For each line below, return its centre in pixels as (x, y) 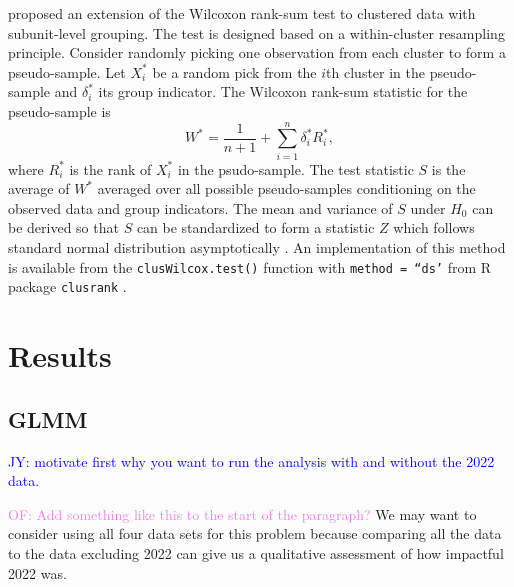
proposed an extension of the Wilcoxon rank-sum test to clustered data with (242, 13)
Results (60, 355)
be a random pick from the (234, 71)
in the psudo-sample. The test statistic (295, 168)
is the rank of (110, 168)
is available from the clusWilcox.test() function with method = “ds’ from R (250, 266)
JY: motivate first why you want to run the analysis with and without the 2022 (251, 460)
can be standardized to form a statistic (255, 227)
